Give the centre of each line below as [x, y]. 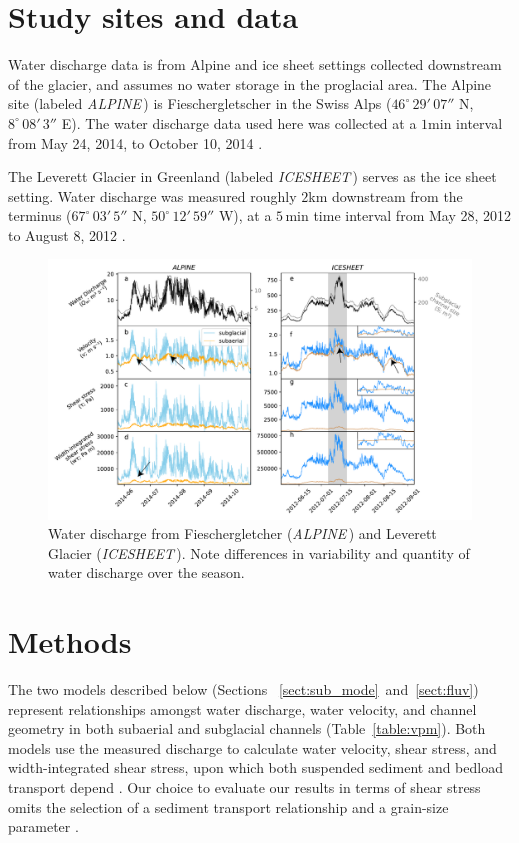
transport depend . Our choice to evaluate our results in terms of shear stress [244, 786]
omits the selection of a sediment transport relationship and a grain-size [228, 806]
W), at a [245, 215]
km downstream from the [385, 195]
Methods [70, 641]
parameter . [43, 826]
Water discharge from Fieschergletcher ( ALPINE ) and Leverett [242, 533]
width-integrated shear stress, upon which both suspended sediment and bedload [255, 767]
